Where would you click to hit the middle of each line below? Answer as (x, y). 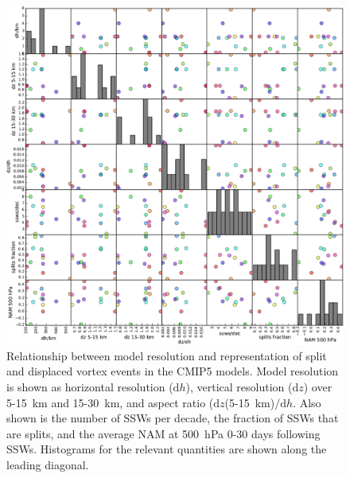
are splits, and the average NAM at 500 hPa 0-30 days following (163, 433)
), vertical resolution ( (239, 387)
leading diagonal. (48, 464)
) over (318, 387)
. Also (307, 402)
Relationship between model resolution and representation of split (167, 355)
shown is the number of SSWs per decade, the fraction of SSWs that (173, 418)
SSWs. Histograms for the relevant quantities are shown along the (167, 449)
